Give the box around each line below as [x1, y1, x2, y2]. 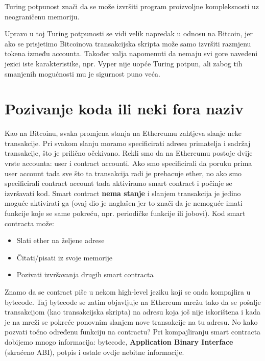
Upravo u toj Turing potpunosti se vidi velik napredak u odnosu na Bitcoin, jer [5, 28, 253, 39]
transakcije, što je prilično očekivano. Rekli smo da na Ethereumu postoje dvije [5, 148, 253, 158]
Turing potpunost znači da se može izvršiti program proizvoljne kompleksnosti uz [5, 1, 259, 11]
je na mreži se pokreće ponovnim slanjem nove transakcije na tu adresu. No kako [5, 316, 258, 327]
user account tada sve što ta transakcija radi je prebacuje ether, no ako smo [5, 167, 242, 178]
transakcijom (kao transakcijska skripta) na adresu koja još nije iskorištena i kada [5, 306, 260, 317]
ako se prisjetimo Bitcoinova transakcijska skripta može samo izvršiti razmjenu [5, 38, 251, 49]
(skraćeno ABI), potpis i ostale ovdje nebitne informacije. [5, 346, 184, 357]
